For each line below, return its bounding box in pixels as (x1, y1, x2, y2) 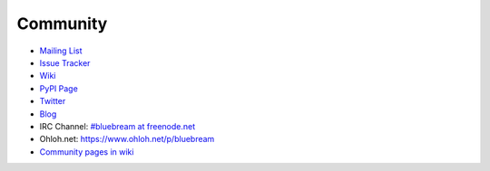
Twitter (39, 96, 66, 107)
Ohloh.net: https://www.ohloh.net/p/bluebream (39, 134, 215, 145)
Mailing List (39, 45, 83, 56)
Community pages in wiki (39, 146, 134, 157)
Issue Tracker (39, 57, 91, 68)
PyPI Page (39, 82, 79, 94)
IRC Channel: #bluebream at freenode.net (39, 120, 195, 131)
